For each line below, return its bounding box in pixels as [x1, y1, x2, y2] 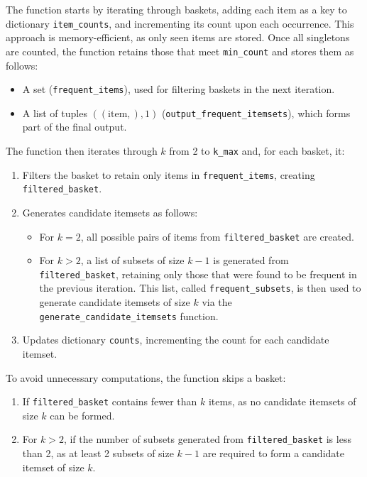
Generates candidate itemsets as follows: [22, 204, 198, 219]
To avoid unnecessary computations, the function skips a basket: [6, 370, 286, 385]
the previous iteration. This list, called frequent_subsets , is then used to [39, 280, 361, 295]
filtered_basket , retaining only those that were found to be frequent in [39, 266, 357, 281]
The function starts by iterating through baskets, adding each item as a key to [6, 2, 347, 16]
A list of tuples [22, 105, 87, 120]
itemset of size [22, 459, 84, 474]
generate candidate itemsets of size [39, 295, 190, 309]
